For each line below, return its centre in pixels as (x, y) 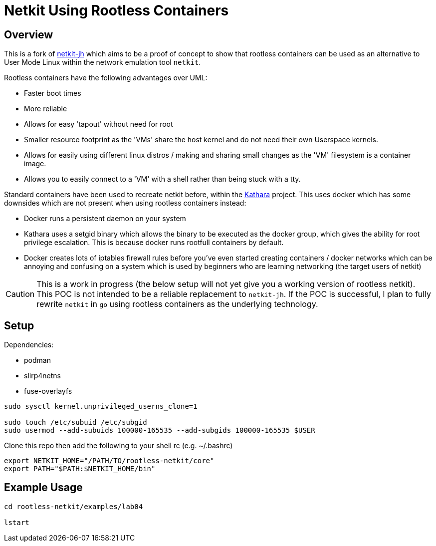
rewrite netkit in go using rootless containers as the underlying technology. (177, 304)
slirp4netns (42, 376)
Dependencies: (29, 345)
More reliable (46, 109)
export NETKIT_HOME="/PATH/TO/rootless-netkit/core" (109, 461)
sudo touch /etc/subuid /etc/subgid (76, 422)
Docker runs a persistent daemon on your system (105, 219)
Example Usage (43, 488)
